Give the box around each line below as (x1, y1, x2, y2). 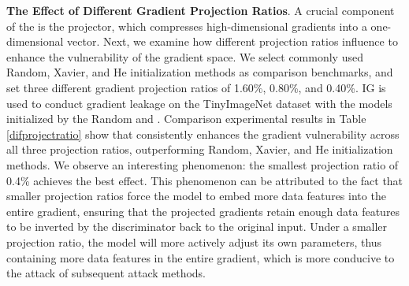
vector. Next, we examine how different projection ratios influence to (67, 33, 398, 50)
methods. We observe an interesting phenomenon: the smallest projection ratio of (6, 156, 399, 173)
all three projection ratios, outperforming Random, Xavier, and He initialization (6, 141, 393, 158)
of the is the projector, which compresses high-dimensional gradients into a (6, 17, 367, 34)
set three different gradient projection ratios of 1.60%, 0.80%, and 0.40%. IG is (6, 79, 386, 95)
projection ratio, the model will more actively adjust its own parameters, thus (6, 233, 382, 250)
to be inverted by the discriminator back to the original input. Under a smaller (6, 218, 388, 235)
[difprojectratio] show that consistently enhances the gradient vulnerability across (6, 125, 400, 142)
